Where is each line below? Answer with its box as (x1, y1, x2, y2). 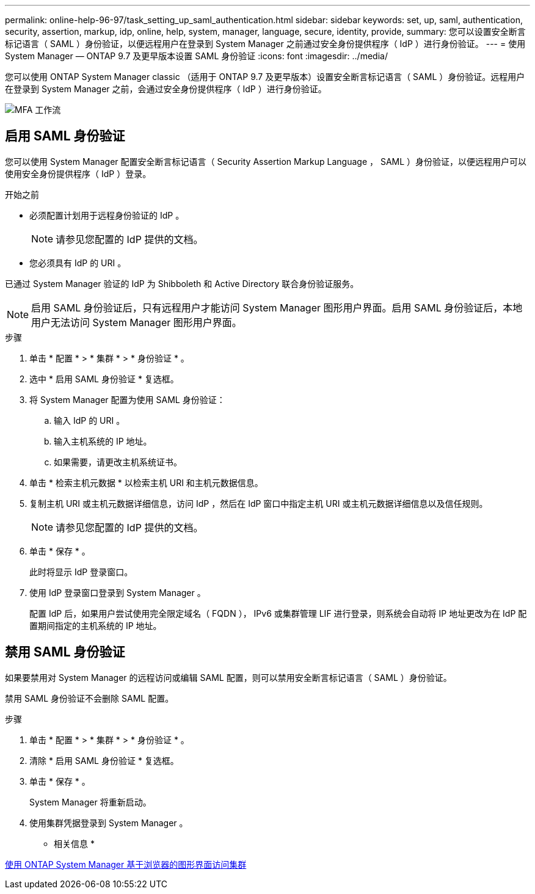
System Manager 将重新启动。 (29, 796, 151, 807)
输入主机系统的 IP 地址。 (54, 435, 152, 446)
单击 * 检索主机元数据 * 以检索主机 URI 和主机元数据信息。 (29, 477, 263, 488)
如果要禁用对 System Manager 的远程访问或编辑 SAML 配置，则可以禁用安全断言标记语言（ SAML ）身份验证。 (5, 672, 452, 683)
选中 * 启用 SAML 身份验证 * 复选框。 (29, 373, 179, 384)
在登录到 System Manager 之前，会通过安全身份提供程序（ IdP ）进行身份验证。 (5, 84, 327, 94)
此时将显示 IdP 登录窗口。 (29, 566, 133, 577)
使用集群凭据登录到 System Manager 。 (29, 817, 188, 828)
